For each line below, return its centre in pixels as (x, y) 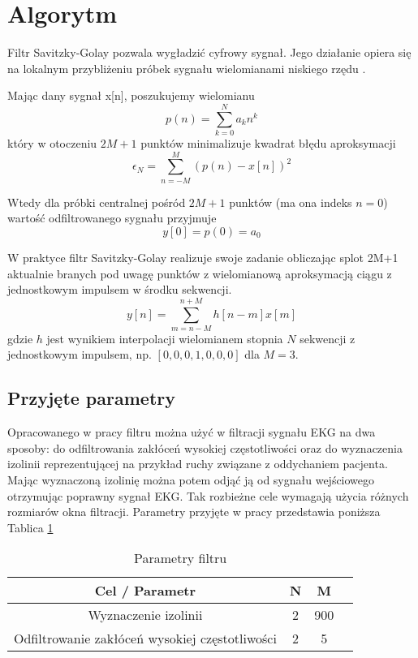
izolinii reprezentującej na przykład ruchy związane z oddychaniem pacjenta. (198, 464)
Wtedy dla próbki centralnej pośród (97, 202)
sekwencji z (328, 338)
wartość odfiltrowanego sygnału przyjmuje (112, 218)
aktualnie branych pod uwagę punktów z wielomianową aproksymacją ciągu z (200, 273)
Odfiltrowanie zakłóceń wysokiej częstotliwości (145, 639)
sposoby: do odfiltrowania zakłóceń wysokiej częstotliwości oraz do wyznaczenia (205, 447)
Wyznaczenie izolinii (145, 615)
